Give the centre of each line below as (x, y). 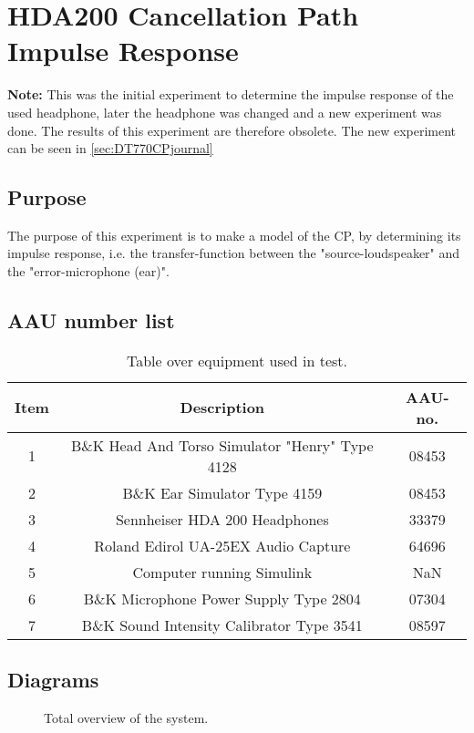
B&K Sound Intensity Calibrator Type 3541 (222, 625)
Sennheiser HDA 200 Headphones (222, 519)
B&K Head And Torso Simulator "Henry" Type (222, 445)
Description (222, 408)
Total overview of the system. (126, 718)
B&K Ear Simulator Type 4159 (222, 492)
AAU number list (91, 320)
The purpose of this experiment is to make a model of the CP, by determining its (234, 235)
